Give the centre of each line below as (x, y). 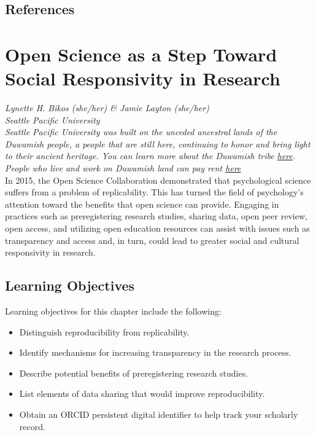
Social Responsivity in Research (143, 78)
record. (32, 426)
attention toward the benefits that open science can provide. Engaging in (142, 204)
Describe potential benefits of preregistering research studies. (134, 373)
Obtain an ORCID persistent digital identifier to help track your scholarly (159, 414)
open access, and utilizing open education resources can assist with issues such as (157, 228)
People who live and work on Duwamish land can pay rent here (123, 168)
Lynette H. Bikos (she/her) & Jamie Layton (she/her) (107, 108)
